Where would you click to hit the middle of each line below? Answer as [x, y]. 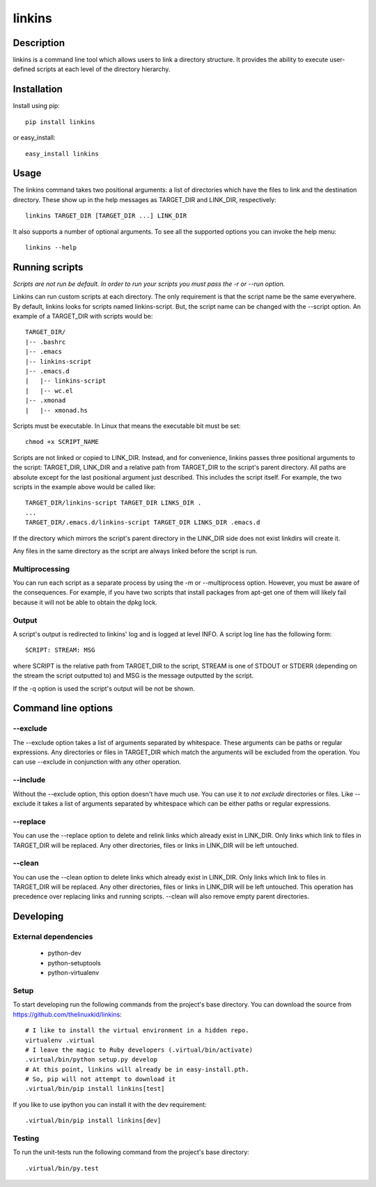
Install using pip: [37, 106]
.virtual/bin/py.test [62, 1168]
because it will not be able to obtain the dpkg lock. [85, 602]
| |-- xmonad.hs [57, 410]
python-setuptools [74, 963]
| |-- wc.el [49, 391]
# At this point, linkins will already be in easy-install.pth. [138, 1069]
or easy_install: [34, 138]
